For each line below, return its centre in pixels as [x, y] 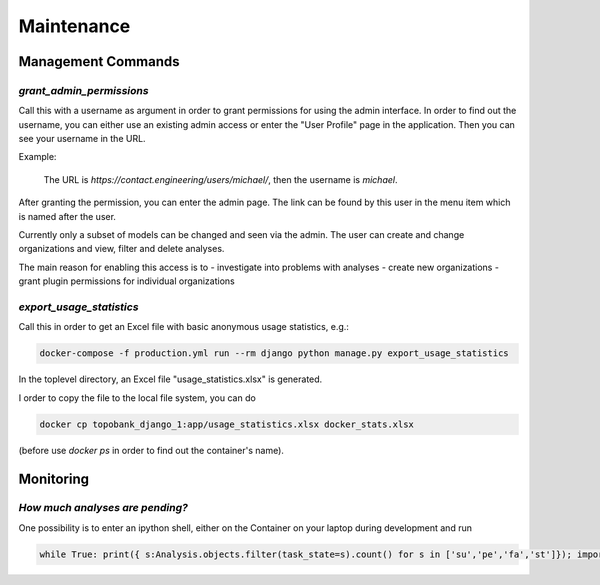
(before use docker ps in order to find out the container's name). [151, 450]
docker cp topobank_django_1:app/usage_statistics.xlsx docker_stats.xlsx [227, 424]
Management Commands [99, 61]
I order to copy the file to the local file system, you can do [137, 397]
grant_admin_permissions [83, 90]
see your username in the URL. [82, 139]
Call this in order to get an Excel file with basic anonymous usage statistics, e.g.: [184, 327]
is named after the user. [67, 216]
